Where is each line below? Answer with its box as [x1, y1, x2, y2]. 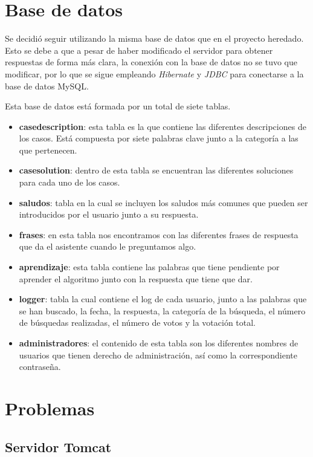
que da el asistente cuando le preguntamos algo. [19, 240, 196, 253]
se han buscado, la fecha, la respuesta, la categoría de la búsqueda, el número [19, 304, 306, 317]
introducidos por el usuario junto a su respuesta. [19, 208, 199, 221]
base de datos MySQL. [5, 79, 89, 92]
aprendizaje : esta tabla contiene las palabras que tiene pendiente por [19, 261, 280, 273]
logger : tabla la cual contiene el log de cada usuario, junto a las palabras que [19, 293, 307, 305]
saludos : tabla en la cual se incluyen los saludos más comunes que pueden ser [19, 196, 308, 209]
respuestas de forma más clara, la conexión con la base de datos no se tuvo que [5, 56, 297, 68]
